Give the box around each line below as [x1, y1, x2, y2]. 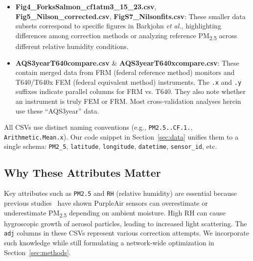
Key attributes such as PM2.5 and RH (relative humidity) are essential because [4, 188, 237, 198]
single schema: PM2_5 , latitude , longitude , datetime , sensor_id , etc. [4, 141, 217, 151]
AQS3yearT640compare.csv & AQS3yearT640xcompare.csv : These [15, 57, 239, 68]
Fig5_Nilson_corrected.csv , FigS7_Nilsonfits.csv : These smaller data [15, 11, 246, 21]
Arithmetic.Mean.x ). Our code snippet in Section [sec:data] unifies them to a [4, 131, 238, 142]
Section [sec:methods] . [4, 247, 71, 257]
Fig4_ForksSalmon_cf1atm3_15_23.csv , [15, 1, 157, 11]
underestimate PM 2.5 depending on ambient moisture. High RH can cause [4, 207, 226, 219]
